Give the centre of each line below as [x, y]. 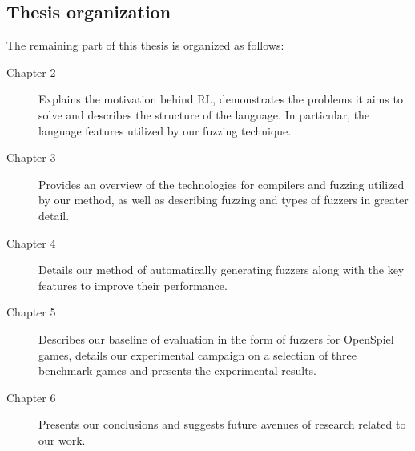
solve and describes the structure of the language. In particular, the [204, 114]
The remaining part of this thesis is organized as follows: [145, 45]
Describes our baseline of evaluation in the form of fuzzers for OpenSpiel [216, 338]
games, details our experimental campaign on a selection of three [197, 354]
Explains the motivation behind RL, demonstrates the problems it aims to [221, 99]
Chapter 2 [31, 72]
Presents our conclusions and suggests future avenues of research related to [222, 424]
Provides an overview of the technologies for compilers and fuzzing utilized [222, 184]
